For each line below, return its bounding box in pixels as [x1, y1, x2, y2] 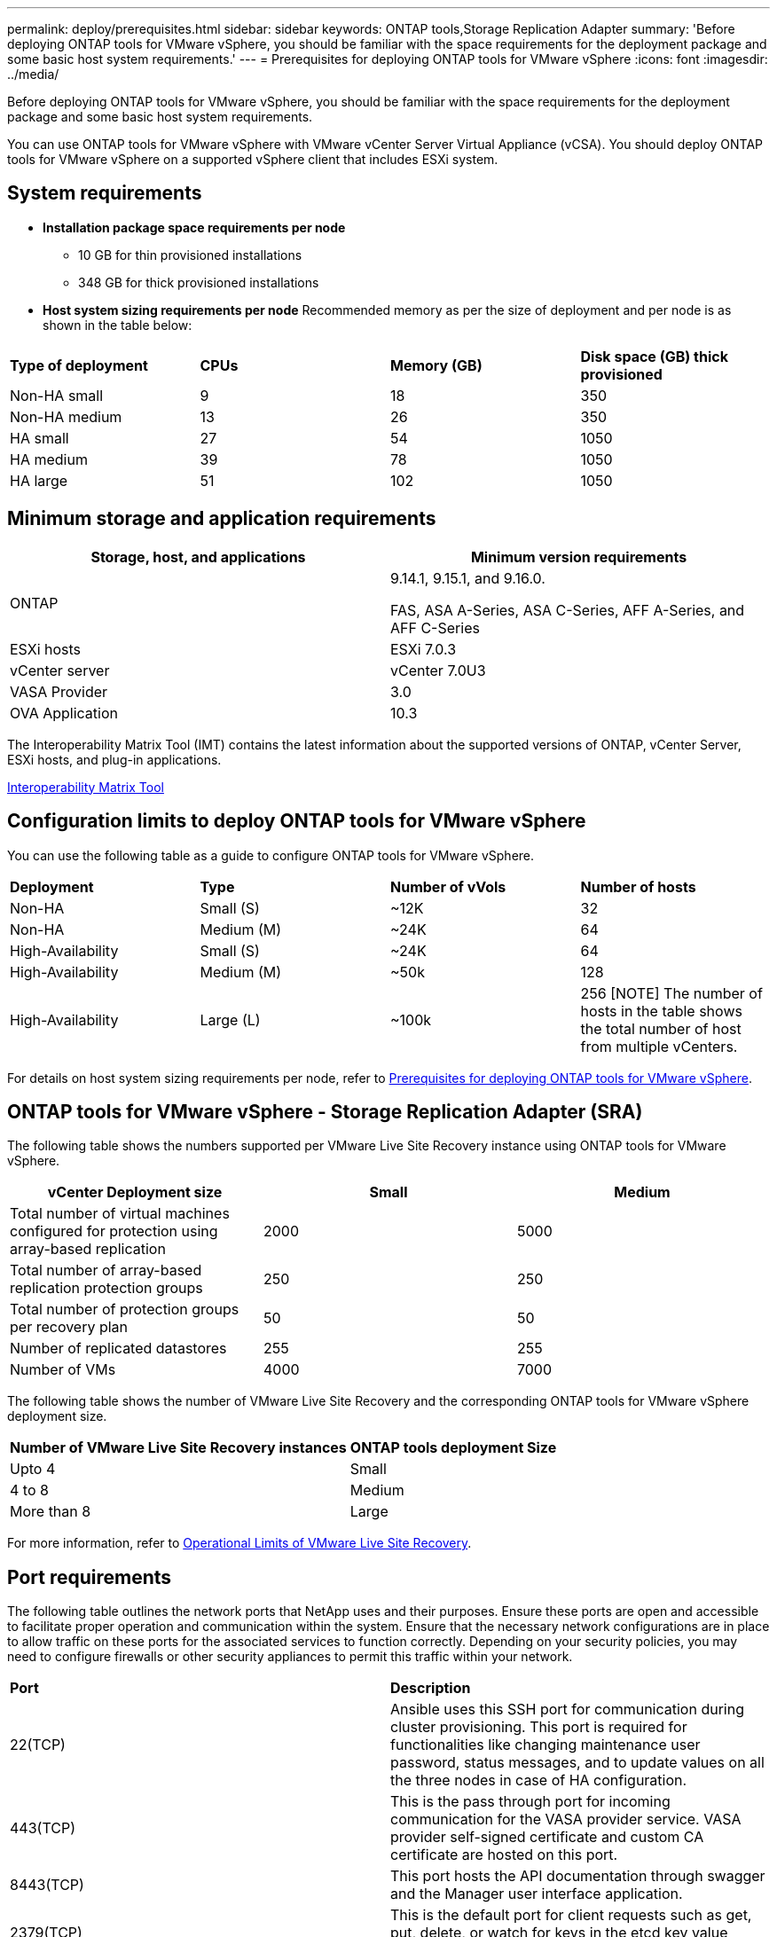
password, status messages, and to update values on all [390, 1753, 765, 1772]
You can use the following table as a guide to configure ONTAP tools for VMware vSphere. [7, 847, 535, 863]
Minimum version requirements [470, 547, 687, 566]
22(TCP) [10, 1736, 66, 1754]
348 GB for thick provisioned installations [78, 274, 319, 290]
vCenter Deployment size [47, 1183, 223, 1202]
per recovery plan [10, 1318, 129, 1337]
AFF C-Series [390, 618, 480, 637]
